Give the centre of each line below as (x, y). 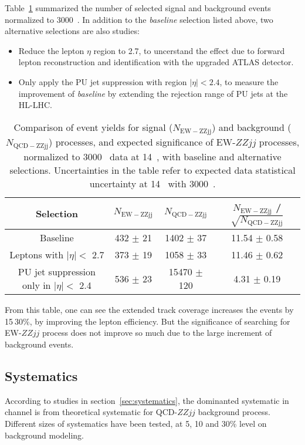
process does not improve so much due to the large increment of (157, 333)
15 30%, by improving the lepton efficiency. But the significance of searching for (148, 321)
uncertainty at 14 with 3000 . (152, 183)
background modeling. (45, 435)
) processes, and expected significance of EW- (142, 141)
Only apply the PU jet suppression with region (103, 81)
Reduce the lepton (51, 50)
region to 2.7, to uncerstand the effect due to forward (189, 50)
